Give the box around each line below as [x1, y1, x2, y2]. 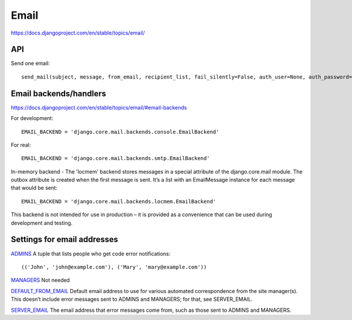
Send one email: [11, 60, 50, 67]
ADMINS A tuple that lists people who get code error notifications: [11, 250, 171, 257]
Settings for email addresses [11, 234, 119, 244]
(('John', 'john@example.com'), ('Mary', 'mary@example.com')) [21, 264, 207, 270]
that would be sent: [11, 185, 58, 192]
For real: [11, 141, 31, 148]
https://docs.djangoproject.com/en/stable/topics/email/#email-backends [11, 104, 187, 111]
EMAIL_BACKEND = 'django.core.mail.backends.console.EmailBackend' [21, 128, 219, 135]
